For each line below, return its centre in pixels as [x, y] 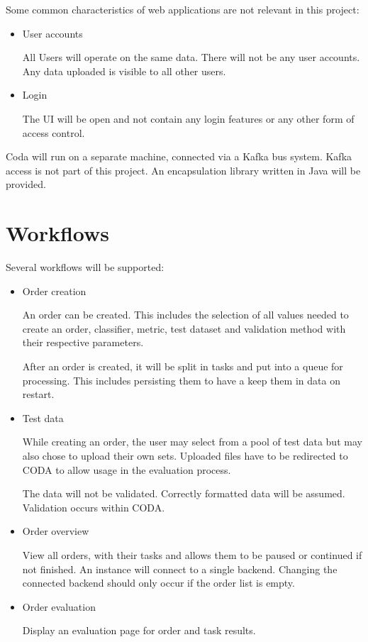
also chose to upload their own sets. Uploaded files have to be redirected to [185, 455]
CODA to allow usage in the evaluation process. [127, 469]
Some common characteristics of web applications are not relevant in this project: [183, 9]
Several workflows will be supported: [85, 267]
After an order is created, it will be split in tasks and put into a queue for [183, 366]
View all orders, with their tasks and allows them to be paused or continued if [192, 554]
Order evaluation [59, 606]
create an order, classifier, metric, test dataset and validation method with [184, 328]
